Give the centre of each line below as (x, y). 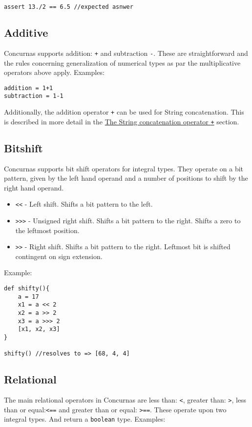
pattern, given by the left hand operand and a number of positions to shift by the (126, 178)
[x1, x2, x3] (39, 329)
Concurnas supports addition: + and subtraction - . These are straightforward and (126, 53)
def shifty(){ (27, 289)
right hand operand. (34, 187)
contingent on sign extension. (59, 256)
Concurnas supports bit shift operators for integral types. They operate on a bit (124, 168)
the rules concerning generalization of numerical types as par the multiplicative (122, 62)
